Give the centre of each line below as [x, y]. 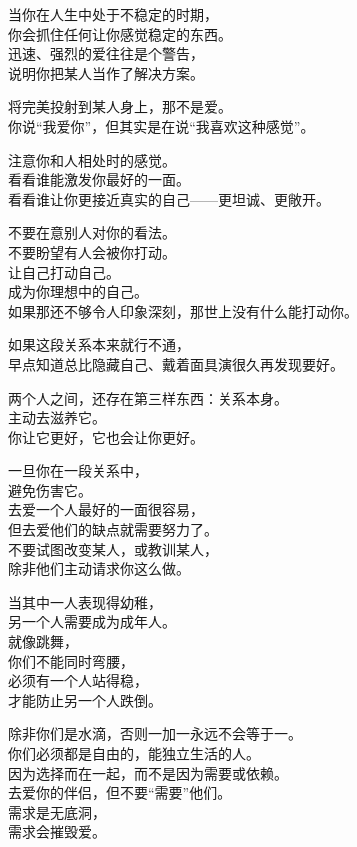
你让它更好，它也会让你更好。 [106, 436]
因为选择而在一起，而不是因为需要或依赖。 [148, 772]
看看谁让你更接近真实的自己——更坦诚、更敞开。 [169, 198]
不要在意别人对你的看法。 [92, 232]
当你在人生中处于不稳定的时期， [113, 14]
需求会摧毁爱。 [57, 831]
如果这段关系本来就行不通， [99, 344]
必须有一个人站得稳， [78, 680]
